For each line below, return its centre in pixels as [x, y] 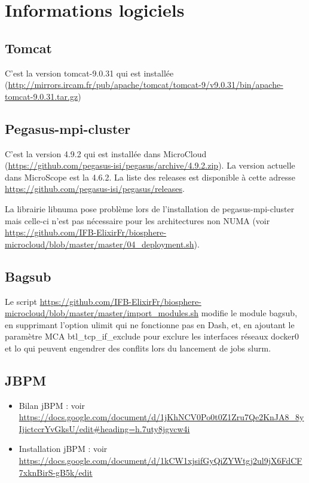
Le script [21, 301]
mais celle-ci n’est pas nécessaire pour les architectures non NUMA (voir [137, 220]
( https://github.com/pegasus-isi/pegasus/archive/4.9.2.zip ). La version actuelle [150, 165]
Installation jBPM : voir [63, 449]
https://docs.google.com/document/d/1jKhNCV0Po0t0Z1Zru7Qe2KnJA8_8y [161, 417]
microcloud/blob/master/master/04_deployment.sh [100, 244]
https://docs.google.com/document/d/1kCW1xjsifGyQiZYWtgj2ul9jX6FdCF [160, 461]
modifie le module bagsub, [249, 313]
